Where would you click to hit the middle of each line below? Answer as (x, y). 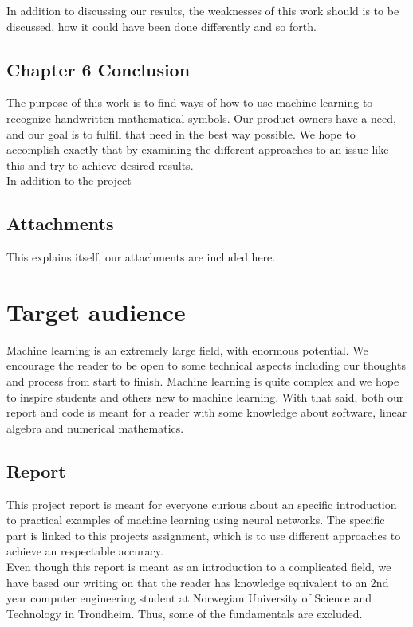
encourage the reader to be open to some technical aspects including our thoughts (206, 365)
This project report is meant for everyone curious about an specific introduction (202, 504)
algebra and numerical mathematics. (95, 427)
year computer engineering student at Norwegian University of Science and (189, 598)
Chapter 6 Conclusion (98, 69)
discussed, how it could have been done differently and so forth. (161, 26)
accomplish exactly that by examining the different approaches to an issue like (198, 149)
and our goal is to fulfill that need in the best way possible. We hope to (181, 133)
